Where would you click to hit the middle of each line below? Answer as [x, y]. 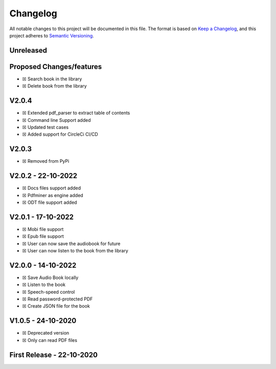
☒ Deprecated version [46, 333]
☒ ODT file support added [50, 202]
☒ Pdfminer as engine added [53, 195]
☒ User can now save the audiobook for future [71, 244]
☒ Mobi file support [43, 229]
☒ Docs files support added [52, 188]
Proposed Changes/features [56, 67]
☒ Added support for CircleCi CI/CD [60, 134]
